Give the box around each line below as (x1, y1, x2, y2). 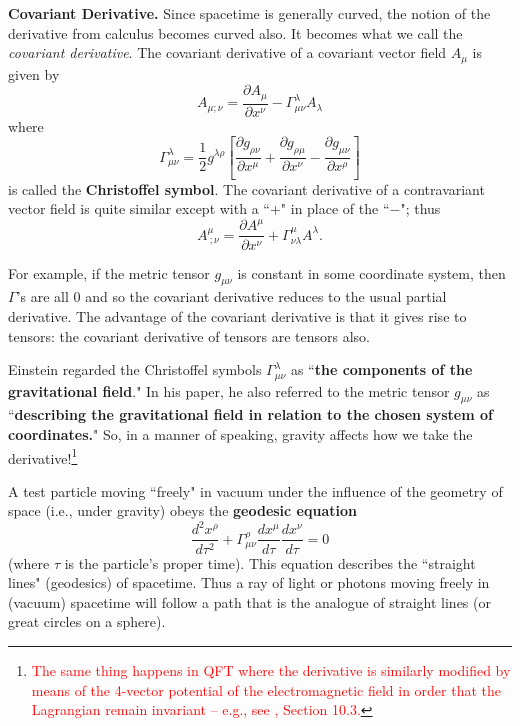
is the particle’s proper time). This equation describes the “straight (64, 552, 476, 573)
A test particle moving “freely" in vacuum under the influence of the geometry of (8, 480, 503, 501)
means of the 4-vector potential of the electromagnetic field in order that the (31, 679, 502, 700)
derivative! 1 (8, 444, 78, 468)
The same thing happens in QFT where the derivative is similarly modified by (31, 659, 511, 680)
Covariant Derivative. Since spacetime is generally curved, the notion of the (8, 3, 491, 23)
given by (8, 63, 60, 84)
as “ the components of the (290, 359, 473, 380)
